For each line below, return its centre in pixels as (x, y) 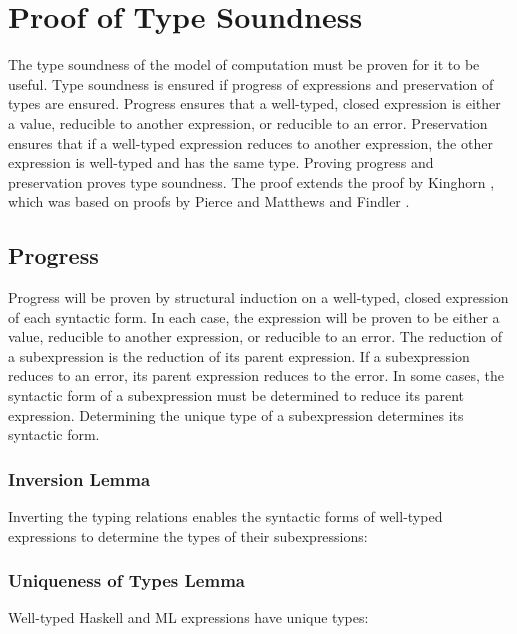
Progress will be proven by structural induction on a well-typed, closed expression (258, 297)
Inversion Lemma (79, 478)
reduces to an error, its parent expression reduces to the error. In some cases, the (256, 375)
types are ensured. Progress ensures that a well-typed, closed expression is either (254, 103)
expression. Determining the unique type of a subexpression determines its (236, 414)
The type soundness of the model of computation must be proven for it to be (244, 64)
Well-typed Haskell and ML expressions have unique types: (188, 617)
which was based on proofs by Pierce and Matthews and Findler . (209, 201)
